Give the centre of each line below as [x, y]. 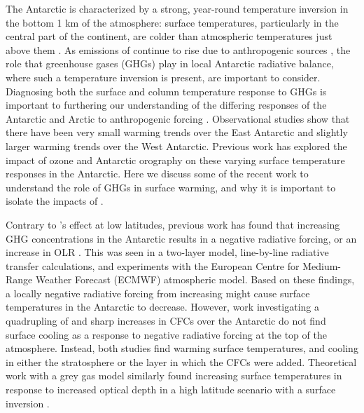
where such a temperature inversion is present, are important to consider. [163, 77]
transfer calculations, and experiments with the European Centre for [153, 265]
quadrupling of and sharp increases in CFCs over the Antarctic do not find [166, 321]
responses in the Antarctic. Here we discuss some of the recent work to [157, 174]
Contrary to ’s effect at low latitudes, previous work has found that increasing [173, 224]
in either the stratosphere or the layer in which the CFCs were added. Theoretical [181, 361]
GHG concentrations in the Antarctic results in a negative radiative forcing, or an [181, 238]
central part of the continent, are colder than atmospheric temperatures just [169, 36]
